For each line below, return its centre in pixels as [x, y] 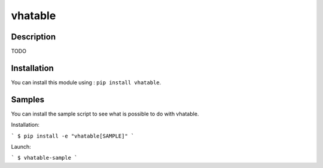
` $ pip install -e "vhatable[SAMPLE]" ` [73, 136]
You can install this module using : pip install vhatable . [86, 82]
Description [33, 37]
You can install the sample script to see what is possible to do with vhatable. [105, 114]
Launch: [21, 147]
